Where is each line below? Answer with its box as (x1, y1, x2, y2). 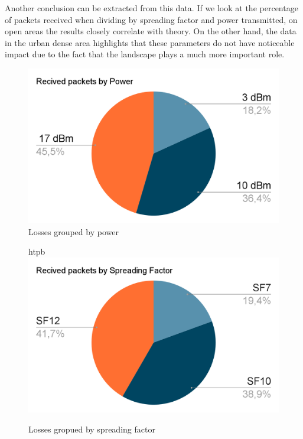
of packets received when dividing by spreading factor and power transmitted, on (5, 13, 298, 25)
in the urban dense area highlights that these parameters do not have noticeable (5, 36, 295, 48)
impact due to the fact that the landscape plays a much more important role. (5, 48, 285, 60)
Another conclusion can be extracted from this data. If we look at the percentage (5, 2, 298, 14)
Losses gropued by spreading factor (28, 422, 155, 435)
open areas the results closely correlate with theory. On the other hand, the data (5, 25, 297, 37)
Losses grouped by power (28, 225, 119, 238)
